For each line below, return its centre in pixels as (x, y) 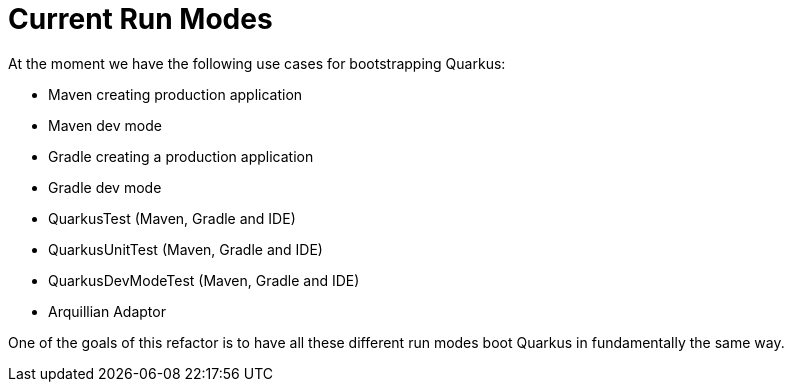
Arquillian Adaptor (107, 311)
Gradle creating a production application (181, 156)
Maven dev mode (105, 125)
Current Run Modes (140, 19)
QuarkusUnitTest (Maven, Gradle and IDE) (185, 249)
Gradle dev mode (105, 187)
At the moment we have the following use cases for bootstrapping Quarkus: (257, 63)
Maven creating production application (175, 94)
